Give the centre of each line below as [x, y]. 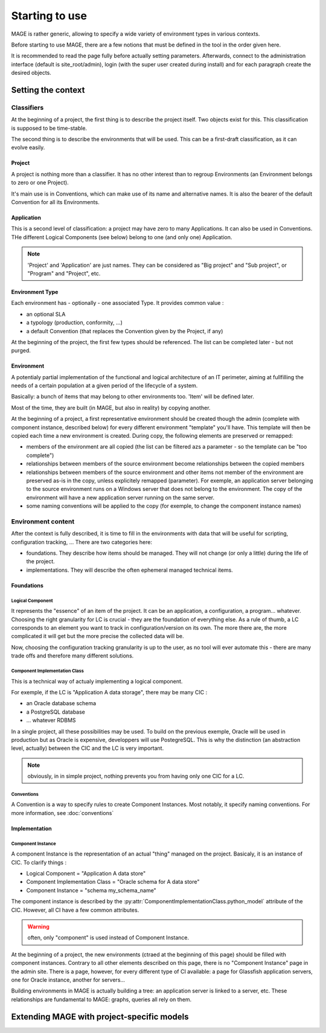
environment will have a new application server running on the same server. [120, 497]
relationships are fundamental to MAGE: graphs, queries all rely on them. [101, 999]
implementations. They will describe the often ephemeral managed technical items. [130, 570]
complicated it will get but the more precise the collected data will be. [97, 636]
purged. [21, 351]
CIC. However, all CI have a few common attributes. [75, 910]
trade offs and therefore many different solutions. [72, 656]
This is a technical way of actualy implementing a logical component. [97, 681]
